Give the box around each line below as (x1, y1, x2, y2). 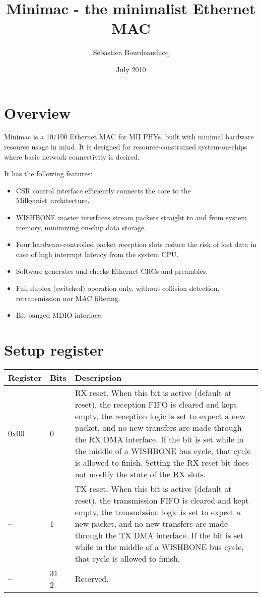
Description (75, 371, 122, 383)
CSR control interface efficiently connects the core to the (16, 185, 191, 195)
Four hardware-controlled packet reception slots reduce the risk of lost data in (16, 239, 256, 250)
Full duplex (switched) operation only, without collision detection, (16, 282, 220, 293)
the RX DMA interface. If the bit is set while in (75, 433, 244, 445)
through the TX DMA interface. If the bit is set (75, 529, 244, 541)
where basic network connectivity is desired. (4, 151, 140, 162)
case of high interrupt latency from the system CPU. (16, 248, 179, 259)
